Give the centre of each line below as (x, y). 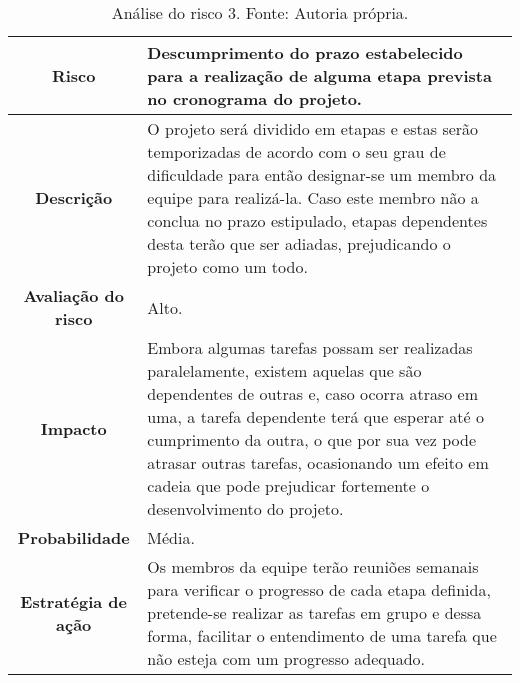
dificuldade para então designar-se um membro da (322, 174)
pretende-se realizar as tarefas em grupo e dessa (314, 612)
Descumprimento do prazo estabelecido (305, 52)
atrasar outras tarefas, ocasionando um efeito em (318, 462)
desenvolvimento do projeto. (245, 508)
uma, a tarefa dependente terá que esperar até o (316, 416)
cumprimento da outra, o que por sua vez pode (312, 439)
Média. (171, 537)
